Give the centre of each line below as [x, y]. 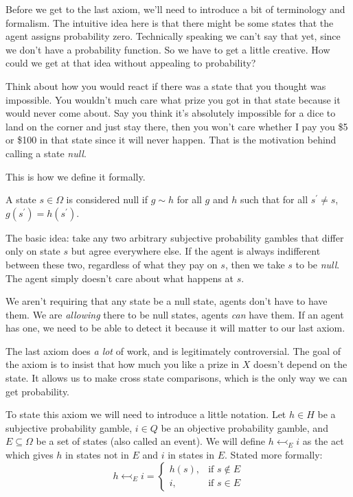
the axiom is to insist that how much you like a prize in [123, 364]
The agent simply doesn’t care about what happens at [119, 278]
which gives [30, 455]
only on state [33, 251]
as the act [323, 441]
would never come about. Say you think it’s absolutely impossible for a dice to [171, 113]
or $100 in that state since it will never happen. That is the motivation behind [171, 140]
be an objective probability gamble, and [244, 427]
